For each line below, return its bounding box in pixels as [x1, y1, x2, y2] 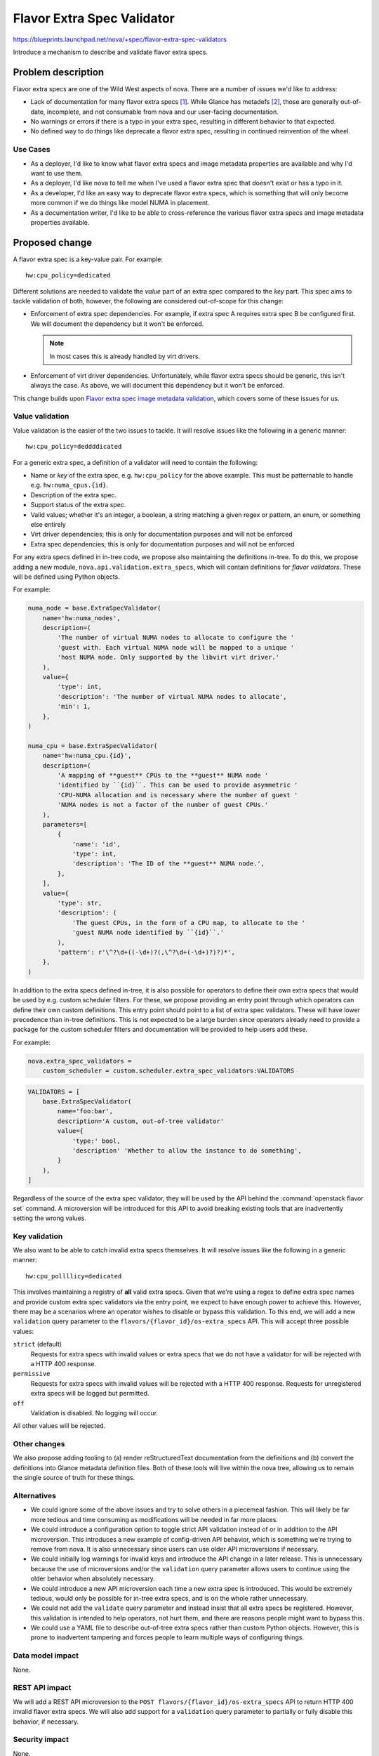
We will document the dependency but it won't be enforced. [30, 320, 204, 328]
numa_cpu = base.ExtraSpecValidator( [27, 742, 158, 749]
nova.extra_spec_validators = [27, 1057, 132, 1065]
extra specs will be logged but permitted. [30, 1389, 149, 1398]
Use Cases [13, 145, 51, 155]
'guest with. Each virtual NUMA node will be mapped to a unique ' [57, 643, 295, 651]
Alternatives [13, 1491, 56, 1500]
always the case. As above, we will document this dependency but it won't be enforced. [30, 381, 285, 390]
